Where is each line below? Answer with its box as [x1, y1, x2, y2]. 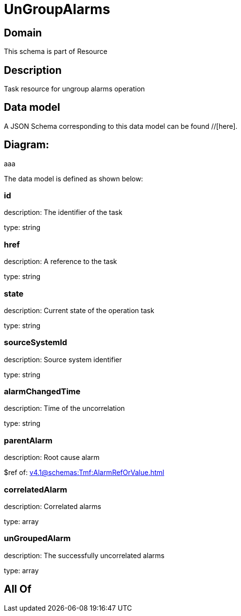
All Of [4, 583, 32, 596]
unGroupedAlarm [4, 533, 71, 544]
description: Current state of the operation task [4, 306, 155, 315]
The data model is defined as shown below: [4, 174, 143, 183]
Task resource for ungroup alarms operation [4, 85, 145, 93]
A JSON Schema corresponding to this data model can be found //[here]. [4, 122, 238, 130]
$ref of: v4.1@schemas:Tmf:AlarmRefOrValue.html [4, 468, 164, 477]
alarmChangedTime [4, 387, 81, 397]
